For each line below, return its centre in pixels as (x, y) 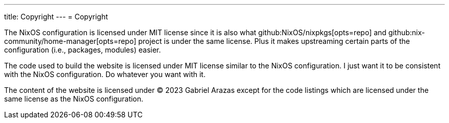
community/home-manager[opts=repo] (70, 41)
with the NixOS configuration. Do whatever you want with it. (105, 74)
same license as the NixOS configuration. (74, 99)
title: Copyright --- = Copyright (56, 17)
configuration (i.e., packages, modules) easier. (83, 50)
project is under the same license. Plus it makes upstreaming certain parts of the (274, 41)
